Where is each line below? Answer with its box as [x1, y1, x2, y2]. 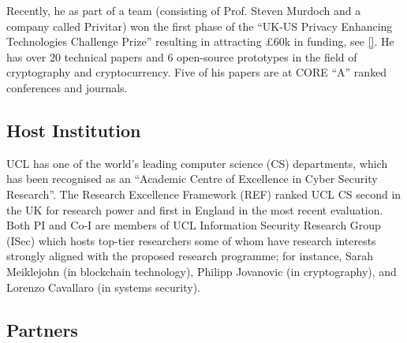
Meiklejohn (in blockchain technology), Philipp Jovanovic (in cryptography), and [6, 263, 397, 279]
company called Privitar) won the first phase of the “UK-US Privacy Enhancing [6, 17, 393, 34]
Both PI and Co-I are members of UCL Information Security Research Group [6, 217, 381, 233]
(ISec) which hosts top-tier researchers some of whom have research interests [6, 232, 376, 248]
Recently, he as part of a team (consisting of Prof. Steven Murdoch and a [6, 2, 361, 18]
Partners [6, 317, 78, 341]
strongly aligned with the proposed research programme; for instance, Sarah [6, 248, 373, 264]
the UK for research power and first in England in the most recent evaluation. [6, 201, 383, 218]
